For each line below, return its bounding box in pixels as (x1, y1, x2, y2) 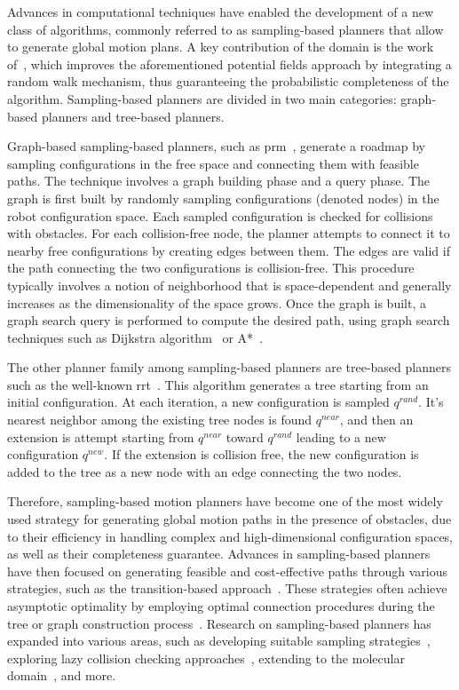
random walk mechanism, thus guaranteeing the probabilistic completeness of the (7, 72, 449, 91)
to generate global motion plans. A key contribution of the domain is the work (7, 37, 434, 56)
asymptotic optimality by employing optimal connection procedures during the (7, 597, 435, 615)
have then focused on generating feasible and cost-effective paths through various (7, 561, 447, 580)
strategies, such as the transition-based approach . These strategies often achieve (7, 579, 447, 598)
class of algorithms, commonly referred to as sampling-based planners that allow (7, 20, 444, 38)
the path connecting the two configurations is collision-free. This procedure (7, 258, 415, 277)
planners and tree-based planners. (41, 107, 225, 125)
